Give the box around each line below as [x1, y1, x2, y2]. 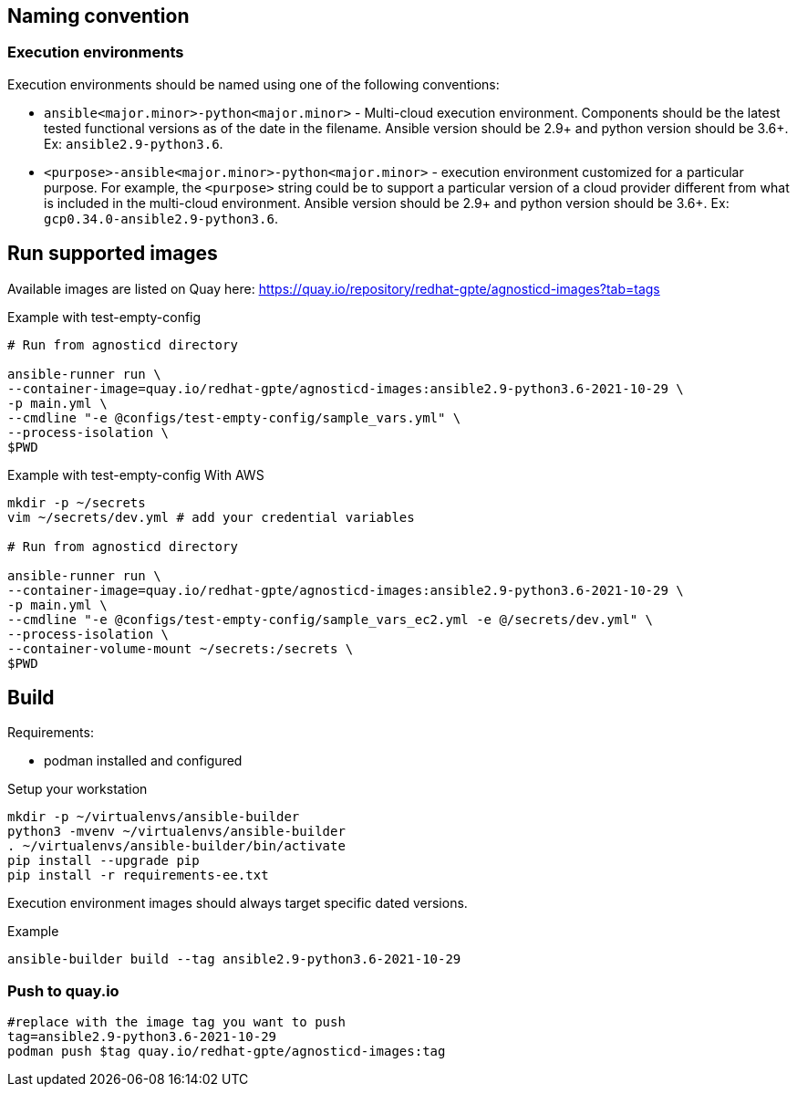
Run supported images [7, 242, 218, 266]
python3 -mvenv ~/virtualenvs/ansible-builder [7, 824, 346, 839]
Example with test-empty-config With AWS [7, 466, 264, 483]
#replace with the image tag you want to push [7, 1015, 346, 1030]
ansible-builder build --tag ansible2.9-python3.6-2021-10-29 [7, 952, 461, 967]
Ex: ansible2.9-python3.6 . [44, 135, 223, 151]
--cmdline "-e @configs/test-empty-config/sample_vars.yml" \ [7, 410, 461, 425]
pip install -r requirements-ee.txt [7, 868, 269, 883]
